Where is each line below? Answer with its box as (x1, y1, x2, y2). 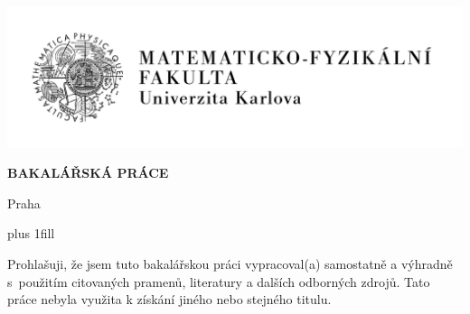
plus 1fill (7, 224, 55, 243)
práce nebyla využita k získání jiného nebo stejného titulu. (7, 290, 332, 309)
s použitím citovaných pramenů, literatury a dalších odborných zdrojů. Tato (7, 272, 430, 291)
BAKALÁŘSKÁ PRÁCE (7, 163, 169, 182)
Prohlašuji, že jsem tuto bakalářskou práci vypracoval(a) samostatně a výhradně (7, 254, 453, 272)
